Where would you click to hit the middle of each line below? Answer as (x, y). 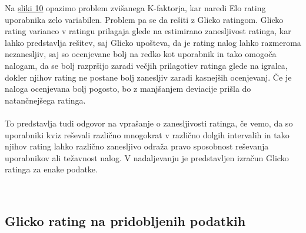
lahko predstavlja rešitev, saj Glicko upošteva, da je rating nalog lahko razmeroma (153, 42)
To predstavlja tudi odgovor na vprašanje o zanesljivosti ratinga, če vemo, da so (149, 123)
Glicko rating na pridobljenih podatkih (125, 220)
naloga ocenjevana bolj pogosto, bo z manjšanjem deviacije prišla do (128, 89)
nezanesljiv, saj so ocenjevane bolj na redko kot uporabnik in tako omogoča (141, 54)
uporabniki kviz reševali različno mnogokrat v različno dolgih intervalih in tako (147, 134)
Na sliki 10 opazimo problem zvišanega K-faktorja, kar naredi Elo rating (135, 8)
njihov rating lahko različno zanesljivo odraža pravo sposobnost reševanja (137, 146)
